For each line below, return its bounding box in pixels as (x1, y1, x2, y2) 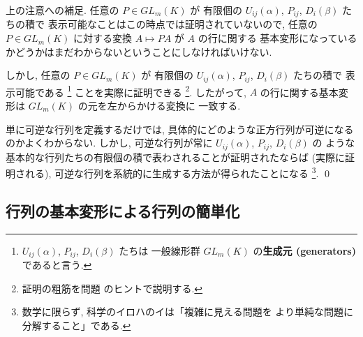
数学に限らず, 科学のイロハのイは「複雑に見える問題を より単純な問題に (22, 304, 354, 319)
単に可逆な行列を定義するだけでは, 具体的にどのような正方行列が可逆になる (6, 121, 354, 136)
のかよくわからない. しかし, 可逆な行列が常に (6, 135, 213, 150)
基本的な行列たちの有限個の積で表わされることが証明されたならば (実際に (6, 149, 346, 164)
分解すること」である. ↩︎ (22, 317, 131, 332)
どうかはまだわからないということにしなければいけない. (15, 44, 272, 59)
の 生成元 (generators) (253, 243, 356, 257)
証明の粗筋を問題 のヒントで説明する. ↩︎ (22, 280, 203, 295)
